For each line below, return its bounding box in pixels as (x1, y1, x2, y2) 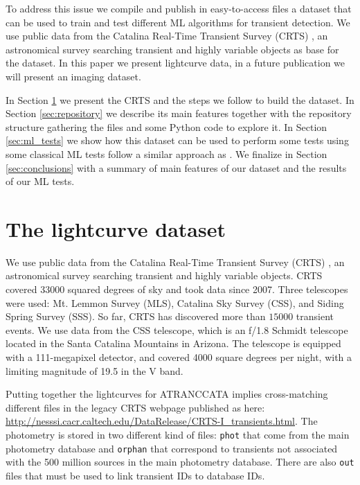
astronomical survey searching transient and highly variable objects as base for (6, 42, 339, 56)
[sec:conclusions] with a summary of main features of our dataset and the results (6, 160, 347, 175)
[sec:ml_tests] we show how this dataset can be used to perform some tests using (6, 133, 349, 148)
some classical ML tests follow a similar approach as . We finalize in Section (6, 146, 327, 161)
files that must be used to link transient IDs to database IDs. (6, 468, 265, 482)
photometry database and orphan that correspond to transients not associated (6, 441, 338, 455)
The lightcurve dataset (6, 214, 226, 242)
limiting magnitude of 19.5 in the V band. (6, 363, 183, 378)
